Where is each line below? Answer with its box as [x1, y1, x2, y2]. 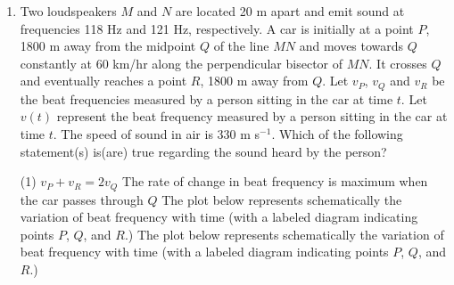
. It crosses [368, 53, 427, 72]
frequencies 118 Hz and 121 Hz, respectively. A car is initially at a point [20, 19, 414, 37]
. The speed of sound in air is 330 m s [53, 125, 260, 143]
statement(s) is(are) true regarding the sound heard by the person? [20, 142, 387, 160]
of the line [213, 37, 269, 55]
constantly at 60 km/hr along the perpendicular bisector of [20, 53, 343, 72]
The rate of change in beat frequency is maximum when [122, 172, 428, 191]
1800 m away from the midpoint [20, 37, 196, 55]
